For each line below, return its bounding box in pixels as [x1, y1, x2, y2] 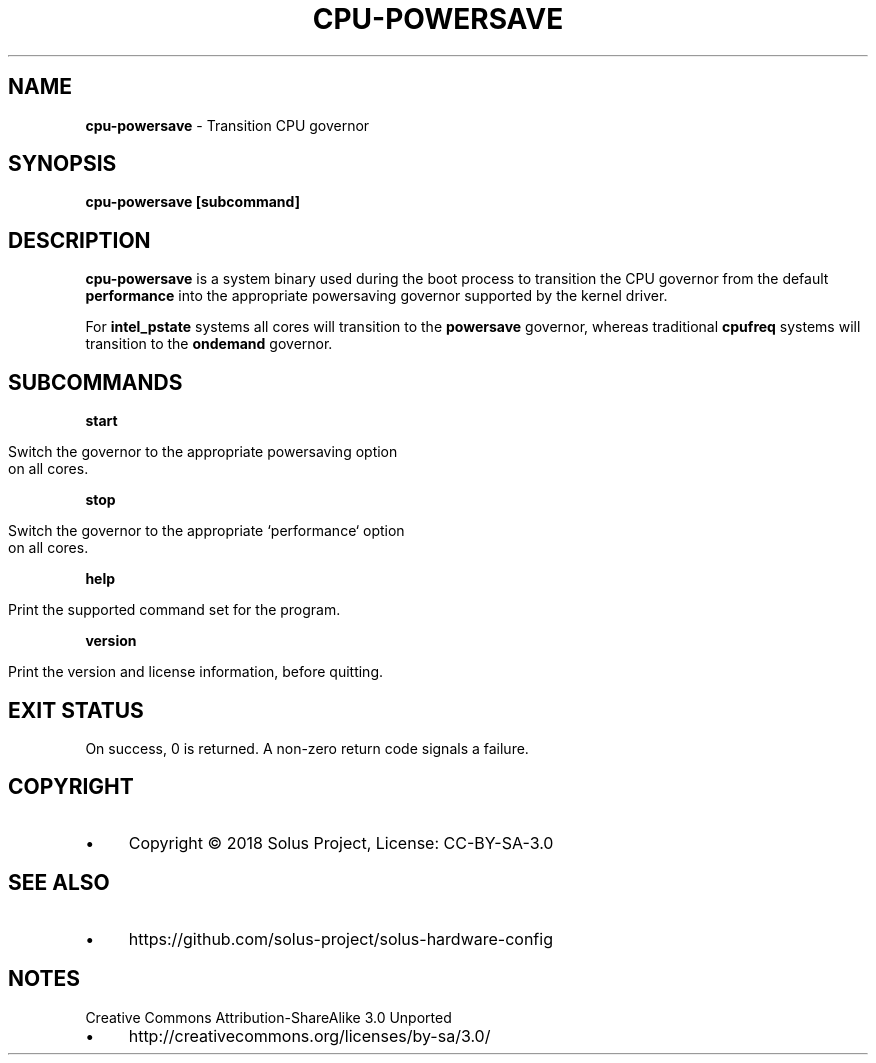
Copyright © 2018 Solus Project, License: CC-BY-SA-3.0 [128, 832, 554, 853]
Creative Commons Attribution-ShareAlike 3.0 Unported [85, 1008, 452, 1026]
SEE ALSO [8, 870, 110, 896]
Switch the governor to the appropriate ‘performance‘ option [8, 522, 405, 540]
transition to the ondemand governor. [85, 335, 333, 353]
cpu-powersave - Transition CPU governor [85, 116, 370, 134]
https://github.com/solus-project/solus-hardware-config [128, 928, 553, 949]
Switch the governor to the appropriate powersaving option [8, 443, 398, 461]
